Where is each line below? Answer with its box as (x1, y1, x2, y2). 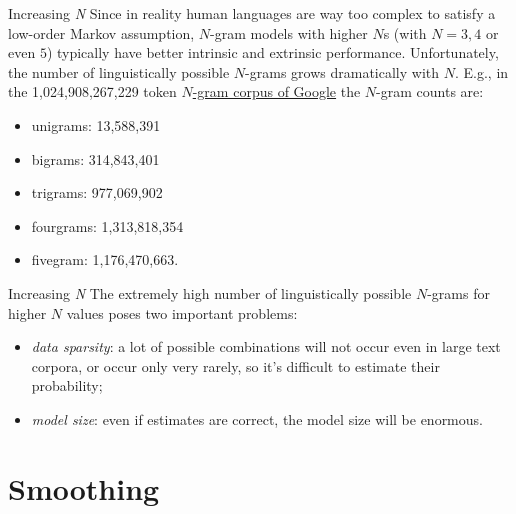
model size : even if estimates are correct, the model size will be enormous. (31, 408, 483, 429)
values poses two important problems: (66, 302, 298, 323)
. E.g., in (454, 61, 509, 82)
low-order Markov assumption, (8, 22, 195, 43)
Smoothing (8, 467, 160, 508)
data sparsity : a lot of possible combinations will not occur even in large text (31, 336, 501, 357)
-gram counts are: (376, 81, 484, 102)
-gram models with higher (210, 22, 368, 43)
